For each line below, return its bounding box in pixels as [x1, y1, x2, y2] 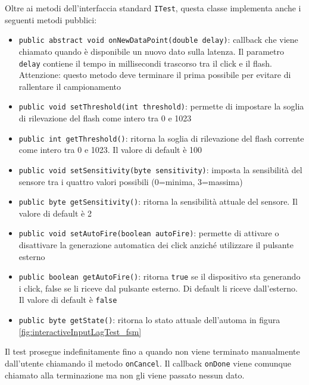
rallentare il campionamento [18, 80, 121, 92]
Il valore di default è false [18, 293, 117, 306]
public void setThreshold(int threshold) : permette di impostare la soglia [18, 100, 304, 112]
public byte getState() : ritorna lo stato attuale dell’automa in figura [18, 314, 280, 326]
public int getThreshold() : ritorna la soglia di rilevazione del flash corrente [18, 132, 304, 144]
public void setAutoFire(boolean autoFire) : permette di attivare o [18, 227, 279, 239]
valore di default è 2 [18, 206, 92, 219]
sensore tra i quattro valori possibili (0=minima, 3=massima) [18, 175, 243, 187]
